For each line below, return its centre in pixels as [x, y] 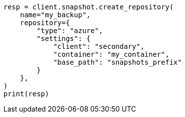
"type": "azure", [70, 31]
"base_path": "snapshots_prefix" [118, 62]
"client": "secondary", [99, 46]
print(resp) [26, 94]
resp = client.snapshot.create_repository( [89, 7]
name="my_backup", [55, 15]
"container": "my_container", [111, 54]
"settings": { [64, 39]
